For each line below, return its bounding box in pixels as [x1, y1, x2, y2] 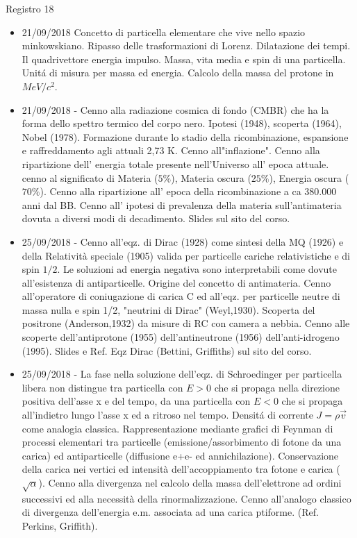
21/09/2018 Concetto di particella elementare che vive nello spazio [22, 24, 306, 39]
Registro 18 [6, 1, 54, 15]
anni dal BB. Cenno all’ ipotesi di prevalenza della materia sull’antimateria [22, 197, 342, 212]
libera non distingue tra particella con [22, 380, 183, 394]
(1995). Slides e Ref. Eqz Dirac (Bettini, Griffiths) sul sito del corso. [22, 343, 312, 358]
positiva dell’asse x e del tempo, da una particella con [22, 394, 251, 408]
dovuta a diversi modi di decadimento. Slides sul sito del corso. [22, 211, 290, 226]
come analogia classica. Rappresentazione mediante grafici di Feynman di [22, 421, 333, 435]
